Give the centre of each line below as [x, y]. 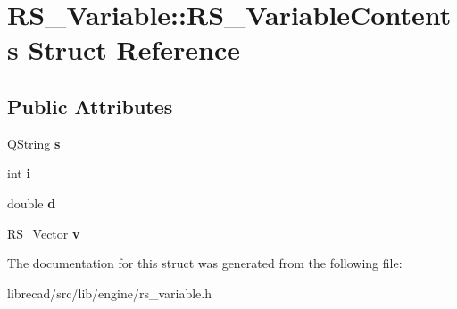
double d [32, 203]
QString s [34, 143]
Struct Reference [134, 49]
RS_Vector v [44, 233]
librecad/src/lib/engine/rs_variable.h [110, 293]
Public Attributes [90, 106]
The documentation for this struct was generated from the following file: [205, 263]
